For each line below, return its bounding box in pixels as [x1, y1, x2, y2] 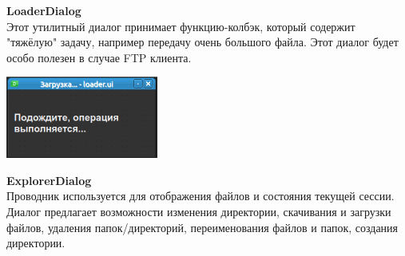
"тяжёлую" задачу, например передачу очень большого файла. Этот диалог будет [6, 33, 399, 50]
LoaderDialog [6, 2, 81, 18]
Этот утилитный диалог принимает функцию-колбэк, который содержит [6, 18, 355, 34]
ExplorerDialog [6, 171, 92, 188]
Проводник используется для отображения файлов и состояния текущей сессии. [6, 187, 395, 204]
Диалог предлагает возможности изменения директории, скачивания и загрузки [6, 203, 391, 219]
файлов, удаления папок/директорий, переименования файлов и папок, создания [6, 219, 399, 235]
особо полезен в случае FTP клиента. [6, 49, 192, 65]
